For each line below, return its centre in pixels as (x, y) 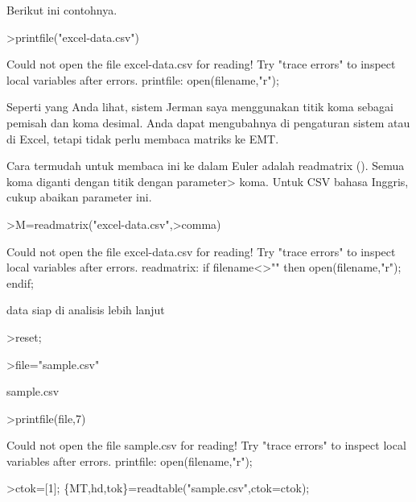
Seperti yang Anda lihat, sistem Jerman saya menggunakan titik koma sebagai (200, 107)
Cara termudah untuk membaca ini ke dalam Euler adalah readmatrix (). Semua (206, 166)
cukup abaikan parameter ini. (79, 197)
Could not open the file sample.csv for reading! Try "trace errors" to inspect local (206, 445)
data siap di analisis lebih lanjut (86, 310)
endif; (20, 282)
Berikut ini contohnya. (62, 10)
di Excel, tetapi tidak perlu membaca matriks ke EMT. (143, 138)
